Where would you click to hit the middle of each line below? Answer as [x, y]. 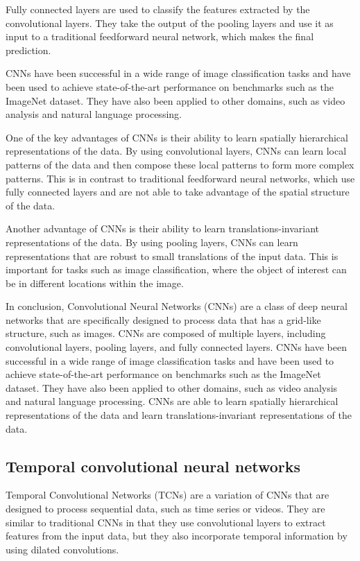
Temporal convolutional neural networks [153, 466]
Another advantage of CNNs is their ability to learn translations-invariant [163, 228]
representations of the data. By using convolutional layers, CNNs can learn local [176, 151]
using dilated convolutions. [62, 549]
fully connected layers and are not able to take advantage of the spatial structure [178, 192]
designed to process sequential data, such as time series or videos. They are [165, 509]
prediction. [28, 50]
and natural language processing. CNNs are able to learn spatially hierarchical [172, 401]
